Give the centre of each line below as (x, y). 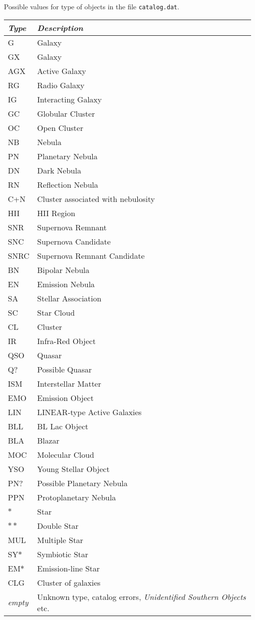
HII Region (56, 213)
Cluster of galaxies (69, 582)
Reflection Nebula (68, 184)
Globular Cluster (66, 113)
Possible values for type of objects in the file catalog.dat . (92, 6)
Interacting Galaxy (69, 99)
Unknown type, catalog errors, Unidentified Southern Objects (141, 596)
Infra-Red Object (66, 341)
